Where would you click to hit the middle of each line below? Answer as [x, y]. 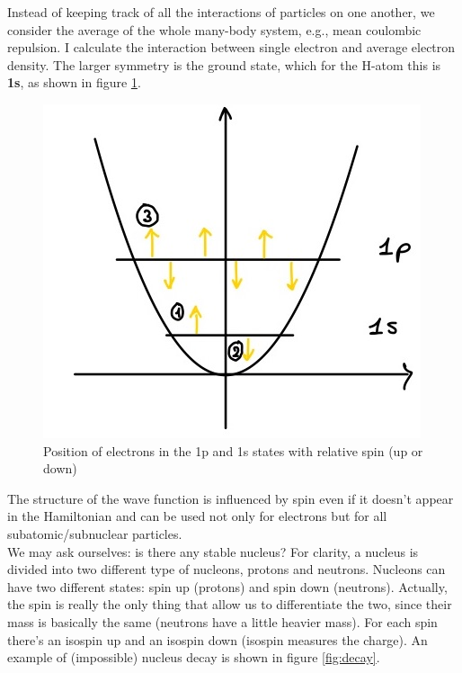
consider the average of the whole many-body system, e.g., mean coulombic [214, 29]
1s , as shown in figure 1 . [74, 82]
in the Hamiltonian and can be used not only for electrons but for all [197, 516]
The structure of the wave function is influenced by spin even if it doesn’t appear [231, 498]
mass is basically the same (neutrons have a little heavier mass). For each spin [222, 621]
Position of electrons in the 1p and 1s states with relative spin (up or [233, 450]
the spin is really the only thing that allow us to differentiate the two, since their [230, 604]
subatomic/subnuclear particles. [95, 533]
